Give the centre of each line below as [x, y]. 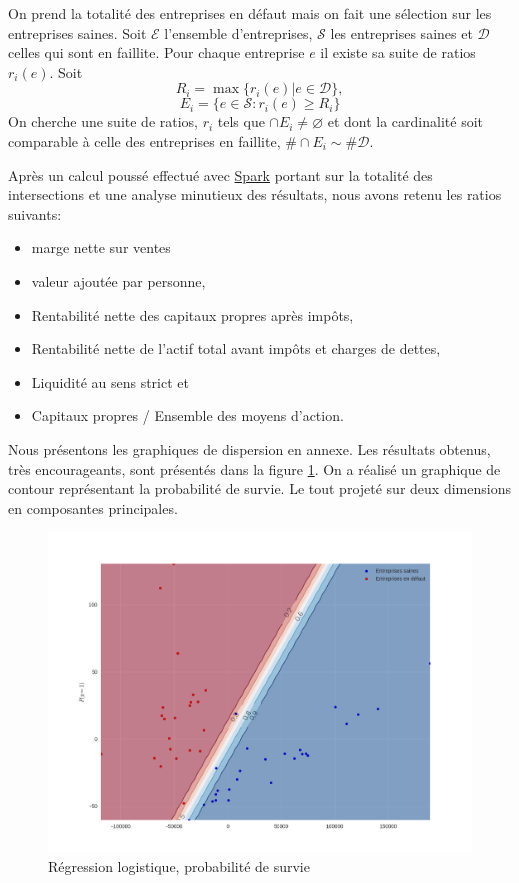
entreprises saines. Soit [77, 32]
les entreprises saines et [401, 32]
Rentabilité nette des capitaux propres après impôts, [192, 314]
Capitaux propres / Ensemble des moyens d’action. [187, 415]
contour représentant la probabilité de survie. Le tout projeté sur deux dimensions [259, 488]
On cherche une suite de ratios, [103, 121]
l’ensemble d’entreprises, [238, 32]
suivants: [35, 213]
